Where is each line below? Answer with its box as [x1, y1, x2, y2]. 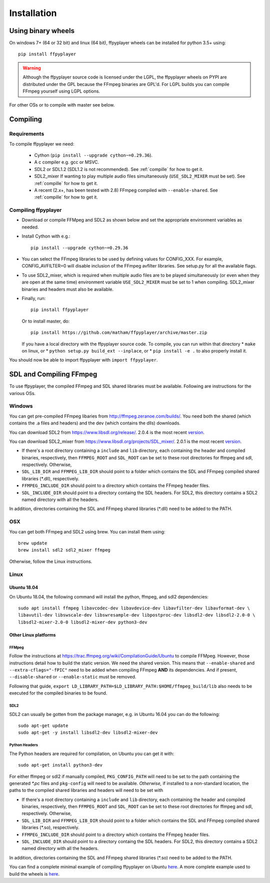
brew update [18, 540, 47, 546]
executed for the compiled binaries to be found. [9, 690, 107, 696]
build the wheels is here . [9, 870, 60, 877]
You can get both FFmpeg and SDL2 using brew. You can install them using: [9, 528, 165, 534]
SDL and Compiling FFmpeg [9, 370, 97, 378]
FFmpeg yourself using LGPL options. [22, 88, 100, 94]
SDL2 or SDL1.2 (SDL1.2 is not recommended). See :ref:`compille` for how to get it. [34, 166, 203, 172]
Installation [9, 7, 57, 18]
